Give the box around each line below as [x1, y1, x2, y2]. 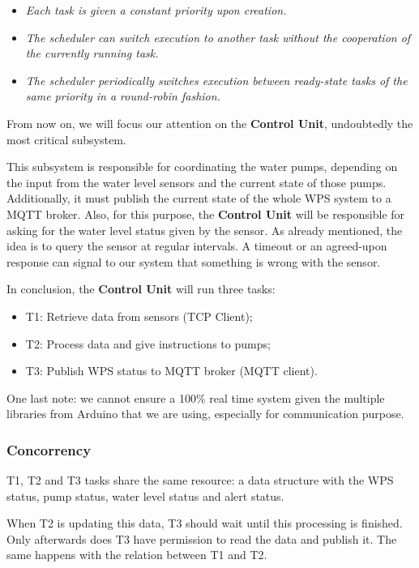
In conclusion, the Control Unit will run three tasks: [6, 280, 276, 297]
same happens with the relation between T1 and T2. [6, 546, 267, 563]
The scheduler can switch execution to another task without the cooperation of [25, 28, 411, 45]
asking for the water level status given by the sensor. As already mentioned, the [6, 221, 403, 238]
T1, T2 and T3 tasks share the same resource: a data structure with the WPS [6, 472, 394, 489]
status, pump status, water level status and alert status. [6, 487, 284, 504]
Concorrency [6, 439, 92, 459]
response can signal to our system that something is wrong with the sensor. [6, 253, 381, 270]
